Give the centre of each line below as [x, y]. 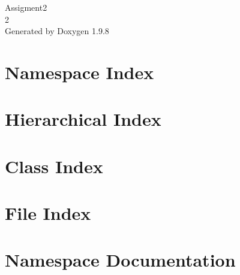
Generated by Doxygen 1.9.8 [57, 31]
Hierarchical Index [83, 119]
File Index [48, 213]
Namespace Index [79, 72]
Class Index [54, 166]
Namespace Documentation [120, 260]
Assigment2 [26, 7]
